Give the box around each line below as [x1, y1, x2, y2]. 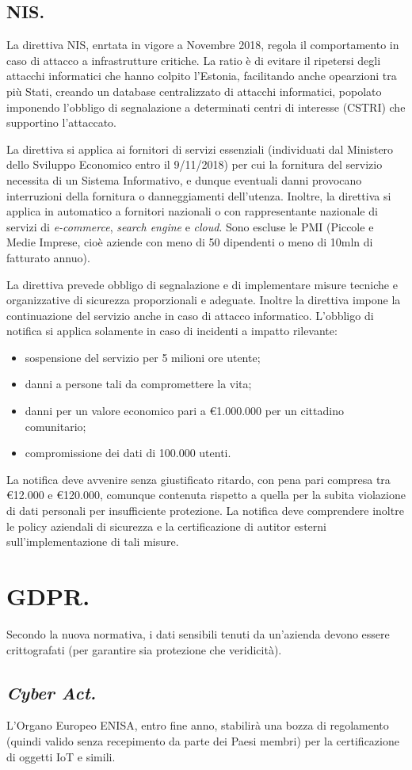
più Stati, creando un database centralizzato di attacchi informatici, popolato [6, 82, 382, 99]
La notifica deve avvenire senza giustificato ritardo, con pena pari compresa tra [6, 471, 391, 487]
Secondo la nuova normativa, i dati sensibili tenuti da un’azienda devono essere [6, 625, 390, 642]
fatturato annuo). [6, 249, 90, 265]
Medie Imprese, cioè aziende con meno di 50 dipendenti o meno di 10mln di [6, 234, 373, 250]
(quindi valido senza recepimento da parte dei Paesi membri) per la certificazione [6, 732, 399, 749]
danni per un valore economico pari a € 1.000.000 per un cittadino [25, 402, 344, 419]
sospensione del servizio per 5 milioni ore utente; [25, 349, 261, 365]
